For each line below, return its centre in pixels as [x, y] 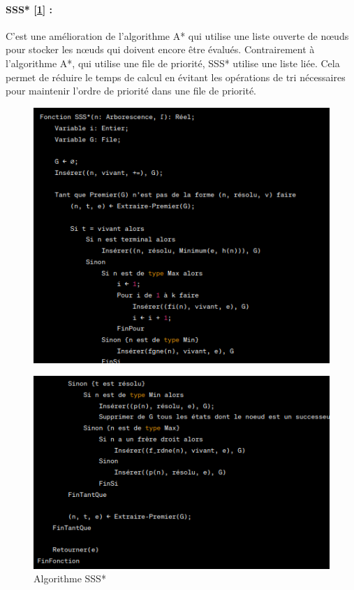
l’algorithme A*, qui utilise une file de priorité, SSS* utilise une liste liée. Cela [173, 63]
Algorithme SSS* [70, 578]
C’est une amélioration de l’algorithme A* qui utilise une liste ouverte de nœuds [177, 35]
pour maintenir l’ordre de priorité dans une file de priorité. [131, 91]
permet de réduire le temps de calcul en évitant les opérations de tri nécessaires [176, 77]
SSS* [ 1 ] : [29, 9]
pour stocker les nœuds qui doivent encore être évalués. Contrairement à [160, 49]
